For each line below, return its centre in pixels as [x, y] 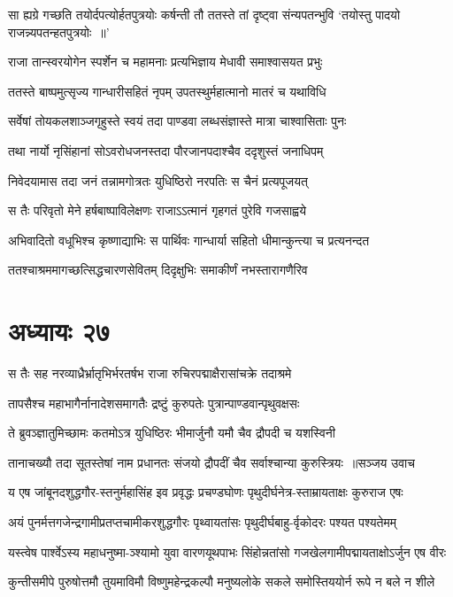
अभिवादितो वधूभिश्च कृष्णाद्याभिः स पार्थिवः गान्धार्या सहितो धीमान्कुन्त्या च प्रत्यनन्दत [189, 240]
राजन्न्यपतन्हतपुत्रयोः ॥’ [59, 31]
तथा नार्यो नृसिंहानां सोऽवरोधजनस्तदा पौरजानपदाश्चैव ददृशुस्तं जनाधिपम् [166, 150]
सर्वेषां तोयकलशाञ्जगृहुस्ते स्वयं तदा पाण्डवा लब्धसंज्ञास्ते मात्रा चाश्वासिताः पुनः [177, 121]
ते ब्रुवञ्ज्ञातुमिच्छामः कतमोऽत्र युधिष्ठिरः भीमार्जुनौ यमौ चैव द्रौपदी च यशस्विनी [172, 433]
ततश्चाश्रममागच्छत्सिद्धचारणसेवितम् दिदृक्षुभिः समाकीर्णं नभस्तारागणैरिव [158, 270]
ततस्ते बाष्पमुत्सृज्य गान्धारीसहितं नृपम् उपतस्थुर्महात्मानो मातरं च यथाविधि [167, 91]
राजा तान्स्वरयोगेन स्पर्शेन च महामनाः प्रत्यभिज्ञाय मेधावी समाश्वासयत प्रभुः [165, 62]
